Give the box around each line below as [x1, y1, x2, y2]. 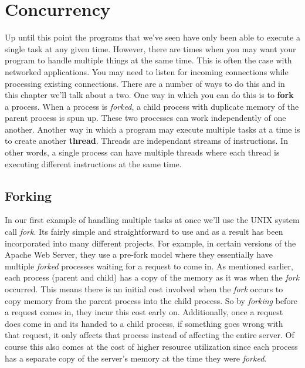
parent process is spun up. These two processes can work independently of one [5, 112, 286, 124]
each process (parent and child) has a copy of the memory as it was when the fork [5, 271, 300, 283]
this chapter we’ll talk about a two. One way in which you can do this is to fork [5, 89, 294, 101]
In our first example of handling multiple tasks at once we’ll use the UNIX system [5, 214, 300, 226]
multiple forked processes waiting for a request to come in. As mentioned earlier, [5, 259, 293, 272]
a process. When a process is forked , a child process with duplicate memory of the [5, 100, 299, 112]
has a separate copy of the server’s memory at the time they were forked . [5, 352, 267, 364]
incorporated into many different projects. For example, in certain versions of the [5, 237, 296, 249]
